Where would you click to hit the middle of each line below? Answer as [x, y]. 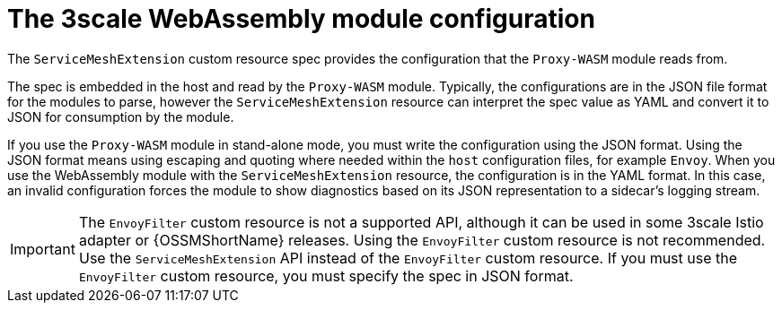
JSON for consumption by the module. [121, 116]
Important [43, 249]
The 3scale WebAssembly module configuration [301, 19]
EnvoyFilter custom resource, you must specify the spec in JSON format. [326, 276]
